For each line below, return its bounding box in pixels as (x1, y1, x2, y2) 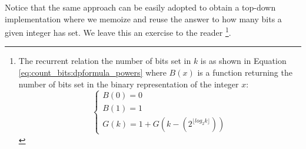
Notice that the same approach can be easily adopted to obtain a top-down (5, 1, 276, 13)
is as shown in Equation (200, 55, 287, 67)
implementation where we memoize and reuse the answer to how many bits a (5, 12, 282, 25)
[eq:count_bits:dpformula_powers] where (18, 66, 167, 79)
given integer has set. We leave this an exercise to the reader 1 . (5, 25, 231, 38)
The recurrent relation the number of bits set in (18, 55, 191, 67)
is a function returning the (197, 66, 292, 79)
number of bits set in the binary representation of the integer (18, 77, 239, 90)
